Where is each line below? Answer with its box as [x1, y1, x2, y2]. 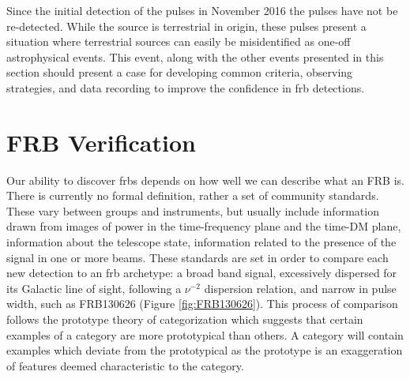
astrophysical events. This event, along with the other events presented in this [6, 48, 384, 65]
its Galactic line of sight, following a [6, 280, 182, 296]
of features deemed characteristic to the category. [6, 357, 244, 373]
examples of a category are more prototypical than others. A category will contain [6, 326, 404, 343]
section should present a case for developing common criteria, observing [6, 64, 353, 81]
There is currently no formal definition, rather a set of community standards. [6, 187, 379, 204]
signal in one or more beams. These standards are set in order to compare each [6, 249, 389, 265]
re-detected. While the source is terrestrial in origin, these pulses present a [6, 17, 367, 34]
